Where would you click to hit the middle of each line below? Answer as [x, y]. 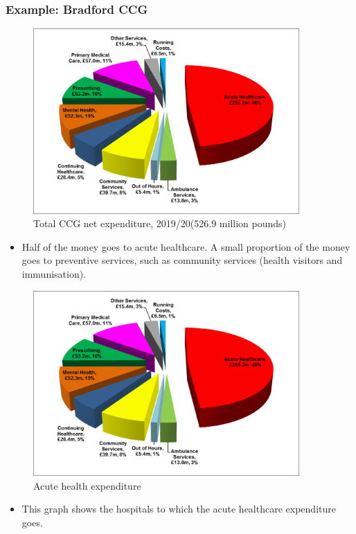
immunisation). [54, 273]
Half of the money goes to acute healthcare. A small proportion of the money [186, 246]
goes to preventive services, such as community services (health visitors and [182, 260]
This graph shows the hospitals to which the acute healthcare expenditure [179, 509]
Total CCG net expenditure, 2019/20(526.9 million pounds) [160, 223]
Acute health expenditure [87, 485]
